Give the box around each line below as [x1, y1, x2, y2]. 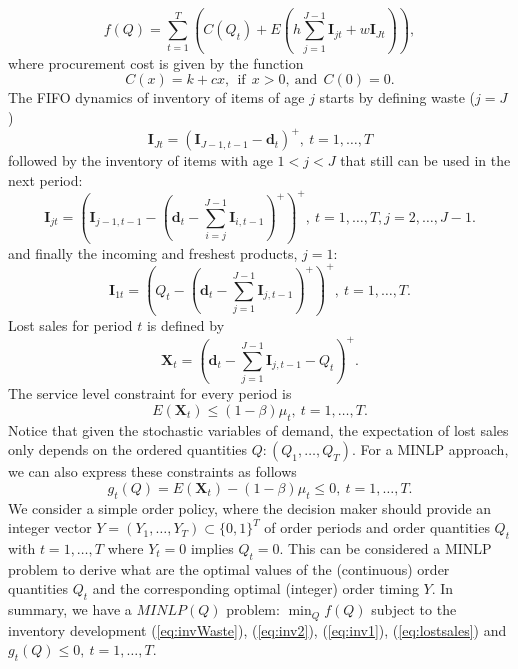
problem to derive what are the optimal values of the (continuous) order [8, 558, 450, 579]
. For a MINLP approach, [352, 439, 509, 460]
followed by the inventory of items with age [8, 150, 273, 171]
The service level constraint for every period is [8, 383, 292, 404]
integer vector [8, 517, 92, 538]
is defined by [146, 315, 225, 336]
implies [190, 537, 234, 558]
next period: [8, 169, 83, 190]
